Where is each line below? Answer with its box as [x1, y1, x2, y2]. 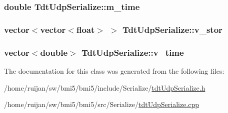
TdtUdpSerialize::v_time [81, 46, 184, 58]
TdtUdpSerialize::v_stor [122, 23, 222, 35]
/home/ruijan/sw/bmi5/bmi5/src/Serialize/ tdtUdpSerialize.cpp [4, 99, 199, 110]
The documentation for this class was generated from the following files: [4, 65, 224, 76]
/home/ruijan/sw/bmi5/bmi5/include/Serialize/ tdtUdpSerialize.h [4, 82, 205, 93]
